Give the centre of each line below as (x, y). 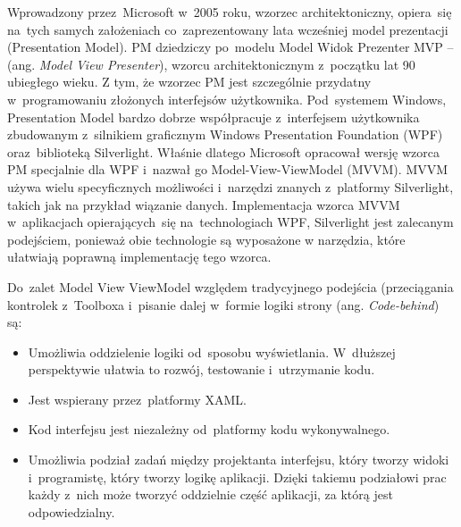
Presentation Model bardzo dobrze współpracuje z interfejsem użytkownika (214, 117)
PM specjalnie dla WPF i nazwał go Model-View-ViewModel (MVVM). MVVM (228, 169)
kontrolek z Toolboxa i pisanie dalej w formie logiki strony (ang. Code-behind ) (223, 304)
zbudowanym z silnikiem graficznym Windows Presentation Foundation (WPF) (225, 134)
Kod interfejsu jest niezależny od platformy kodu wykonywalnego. (209, 429)
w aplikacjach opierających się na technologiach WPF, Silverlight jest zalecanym (230, 222)
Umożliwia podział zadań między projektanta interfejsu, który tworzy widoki (239, 460)
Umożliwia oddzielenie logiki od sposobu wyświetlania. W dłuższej (212, 351)
